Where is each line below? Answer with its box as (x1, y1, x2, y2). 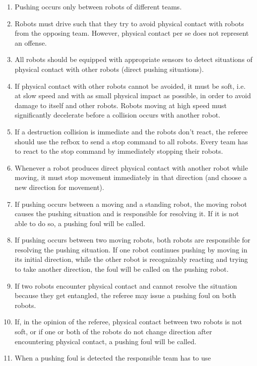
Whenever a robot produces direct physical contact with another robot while (14, 162, 248, 173)
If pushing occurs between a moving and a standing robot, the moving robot (14, 198, 247, 209)
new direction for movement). (14, 182, 104, 192)
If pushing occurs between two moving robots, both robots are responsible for (14, 235, 251, 245)
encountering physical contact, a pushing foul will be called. (14, 336, 196, 346)
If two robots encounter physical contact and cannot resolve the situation (14, 280, 237, 291)
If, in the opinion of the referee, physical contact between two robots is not (14, 316, 242, 327)
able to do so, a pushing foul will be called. (14, 218, 145, 228)
